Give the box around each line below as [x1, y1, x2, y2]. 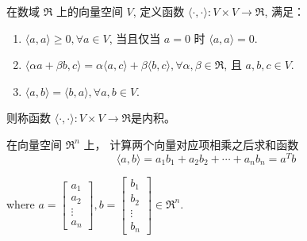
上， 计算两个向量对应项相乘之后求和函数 [83, 136, 299, 152]
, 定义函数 [132, 3, 185, 19]
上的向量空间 [56, 3, 123, 19]
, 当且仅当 [109, 29, 161, 46]
